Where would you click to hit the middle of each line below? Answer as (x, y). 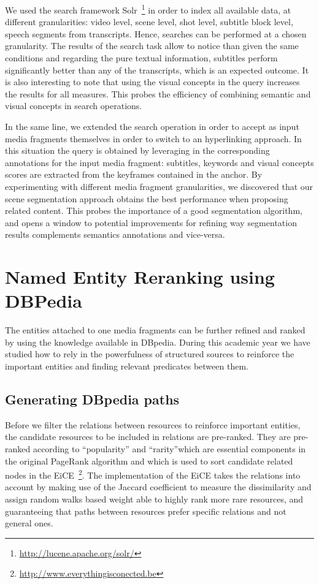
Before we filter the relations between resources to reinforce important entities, (153, 424)
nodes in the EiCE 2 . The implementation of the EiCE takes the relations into (153, 474)
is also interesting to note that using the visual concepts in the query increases (152, 82)
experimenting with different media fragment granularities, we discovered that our (159, 186)
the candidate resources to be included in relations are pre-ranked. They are (148, 437)
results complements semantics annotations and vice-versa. (115, 234)
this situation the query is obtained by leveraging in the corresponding (137, 150)
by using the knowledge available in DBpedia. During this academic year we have (158, 342)
